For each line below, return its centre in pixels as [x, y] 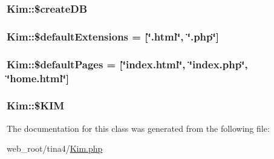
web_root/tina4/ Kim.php [55, 148]
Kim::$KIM [36, 105]
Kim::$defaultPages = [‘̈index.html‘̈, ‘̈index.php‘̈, [127, 64]
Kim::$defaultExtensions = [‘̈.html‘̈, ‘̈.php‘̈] [113, 36]
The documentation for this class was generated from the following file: [138, 128]
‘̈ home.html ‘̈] [38, 78]
